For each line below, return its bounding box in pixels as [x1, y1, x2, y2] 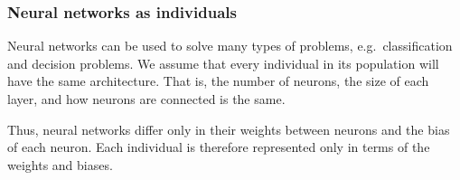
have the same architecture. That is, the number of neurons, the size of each [7, 71, 429, 90]
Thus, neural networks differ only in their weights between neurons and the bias [7, 119, 450, 138]
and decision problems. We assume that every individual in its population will [7, 53, 439, 72]
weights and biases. [7, 155, 113, 174]
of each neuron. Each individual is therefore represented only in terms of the [7, 137, 430, 156]
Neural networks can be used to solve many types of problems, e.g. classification [7, 36, 453, 55]
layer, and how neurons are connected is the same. [7, 90, 286, 108]
